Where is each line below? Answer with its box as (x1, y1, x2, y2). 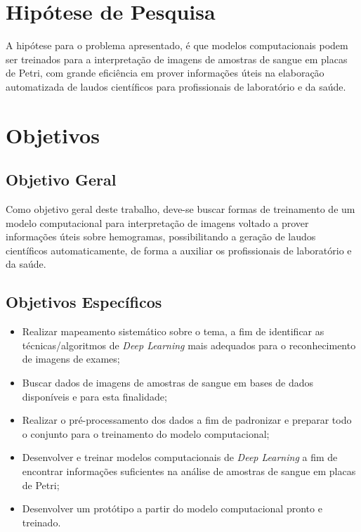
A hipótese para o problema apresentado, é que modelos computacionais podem (6, 38, 348, 53)
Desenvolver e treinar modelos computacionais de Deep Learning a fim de (22, 450, 338, 465)
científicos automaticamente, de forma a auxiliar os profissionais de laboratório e (6, 242, 352, 257)
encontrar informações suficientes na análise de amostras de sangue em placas (22, 464, 356, 478)
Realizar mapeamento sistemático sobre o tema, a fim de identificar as (22, 324, 324, 339)
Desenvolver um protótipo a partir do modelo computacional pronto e (22, 501, 322, 516)
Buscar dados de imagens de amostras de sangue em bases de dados (22, 375, 314, 390)
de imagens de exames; (22, 351, 120, 366)
